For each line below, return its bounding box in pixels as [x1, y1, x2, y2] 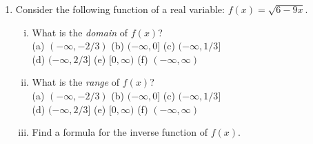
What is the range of [32, 75, 120, 89]
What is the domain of [32, 25, 128, 39]
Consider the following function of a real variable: [15, 2, 225, 16]
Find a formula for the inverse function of [32, 125, 208, 139]
